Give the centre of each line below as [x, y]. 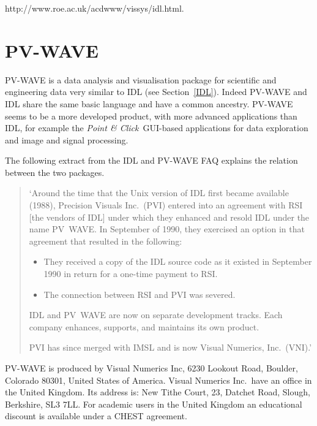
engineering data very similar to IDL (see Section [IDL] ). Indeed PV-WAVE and [156, 92]
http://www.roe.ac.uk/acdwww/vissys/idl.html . [95, 8]
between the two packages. [55, 172]
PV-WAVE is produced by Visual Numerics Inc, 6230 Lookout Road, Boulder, [151, 368]
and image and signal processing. [67, 139]
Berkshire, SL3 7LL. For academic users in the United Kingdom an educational [154, 404]
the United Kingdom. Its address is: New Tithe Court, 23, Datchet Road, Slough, [158, 392]
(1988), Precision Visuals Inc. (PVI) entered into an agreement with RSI [166, 205]
